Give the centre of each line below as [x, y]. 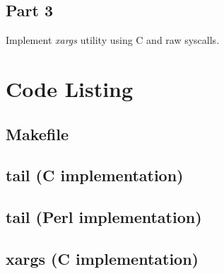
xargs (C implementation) [102, 258]
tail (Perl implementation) [104, 217]
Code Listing [70, 88]
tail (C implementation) [95, 175]
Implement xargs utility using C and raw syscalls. [113, 40]
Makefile [37, 133]
